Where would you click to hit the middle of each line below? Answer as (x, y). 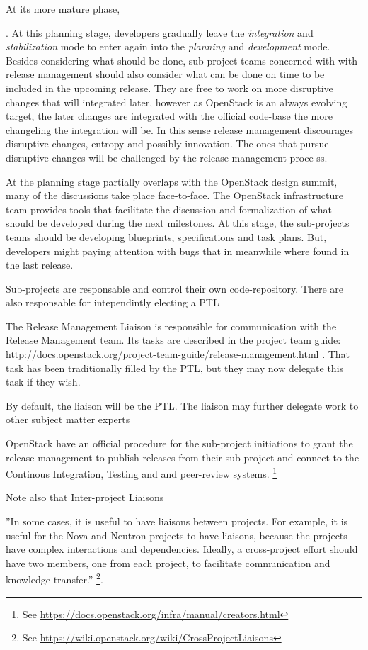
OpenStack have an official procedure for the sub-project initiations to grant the (179, 443)
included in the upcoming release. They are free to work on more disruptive (169, 88)
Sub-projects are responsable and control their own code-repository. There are (175, 288)
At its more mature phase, (63, 9)
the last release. (40, 265)
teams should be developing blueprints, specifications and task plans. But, (166, 236)
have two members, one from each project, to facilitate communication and (168, 562)
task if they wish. (43, 382)
